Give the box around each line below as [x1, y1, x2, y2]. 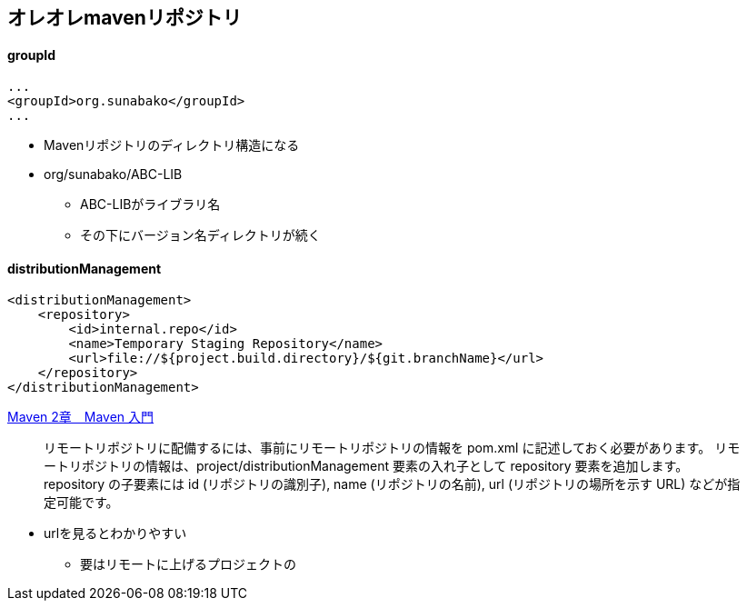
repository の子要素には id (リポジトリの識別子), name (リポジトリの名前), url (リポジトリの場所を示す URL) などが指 [44, 476, 741, 493]
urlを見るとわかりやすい [44, 525, 187, 542]
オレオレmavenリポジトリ [7, 6, 242, 29]
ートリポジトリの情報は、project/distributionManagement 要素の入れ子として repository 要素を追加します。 [44, 458, 689, 474]
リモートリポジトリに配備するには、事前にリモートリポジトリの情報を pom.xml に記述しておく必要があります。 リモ [44, 440, 741, 456]
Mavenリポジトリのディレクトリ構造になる [44, 137, 300, 154]
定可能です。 [44, 494, 119, 511]
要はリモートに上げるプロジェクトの [80, 556, 296, 573]
